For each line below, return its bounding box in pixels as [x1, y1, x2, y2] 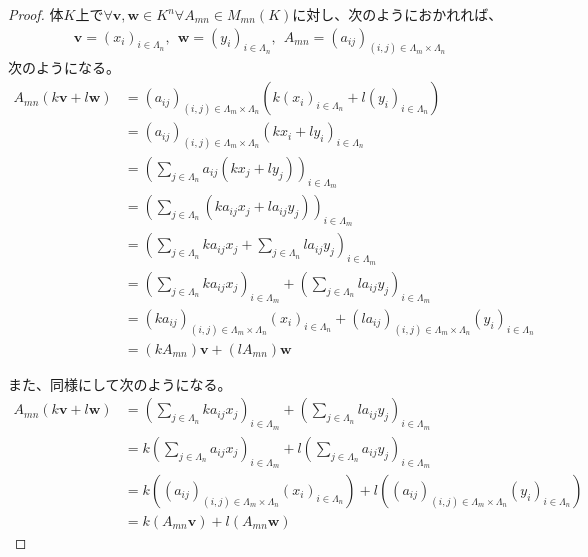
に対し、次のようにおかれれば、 [292, 4, 503, 24]
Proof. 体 [8, 4, 64, 24]
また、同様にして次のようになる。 [8, 373, 232, 394]
